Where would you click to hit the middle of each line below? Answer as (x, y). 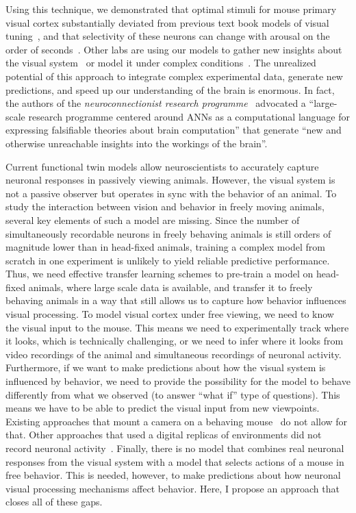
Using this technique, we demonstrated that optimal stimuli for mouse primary (171, 9)
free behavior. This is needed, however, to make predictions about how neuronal (173, 475)
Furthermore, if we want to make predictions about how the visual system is (166, 367)
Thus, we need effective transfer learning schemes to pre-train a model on (160, 274)
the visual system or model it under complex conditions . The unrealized (161, 63)
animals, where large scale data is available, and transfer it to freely (170, 287)
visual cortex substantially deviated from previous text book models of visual (167, 22)
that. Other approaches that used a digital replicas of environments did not (164, 435)
